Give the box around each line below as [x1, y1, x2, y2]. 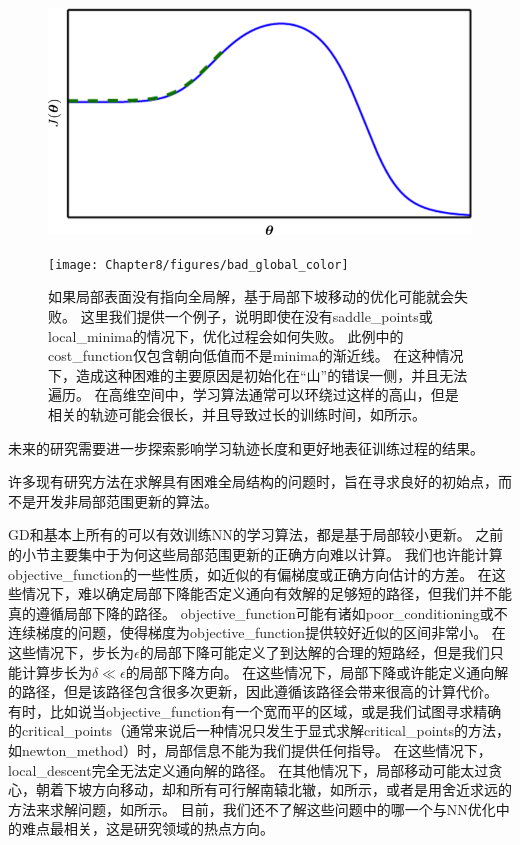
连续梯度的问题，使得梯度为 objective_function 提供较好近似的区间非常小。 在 [8, 622, 506, 643]
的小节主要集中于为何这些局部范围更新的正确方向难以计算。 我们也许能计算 [8, 543, 503, 564]
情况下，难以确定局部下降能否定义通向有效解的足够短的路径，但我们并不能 [21, 583, 512, 604]
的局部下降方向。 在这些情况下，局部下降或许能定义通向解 [125, 661, 509, 682]
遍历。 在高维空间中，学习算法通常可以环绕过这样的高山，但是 [48, 384, 459, 405]
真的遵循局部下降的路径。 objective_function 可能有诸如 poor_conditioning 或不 [8, 602, 508, 623]
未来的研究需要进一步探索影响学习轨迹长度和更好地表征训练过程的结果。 [8, 437, 484, 458]
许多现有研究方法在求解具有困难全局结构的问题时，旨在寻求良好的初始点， [8, 471, 498, 492]
